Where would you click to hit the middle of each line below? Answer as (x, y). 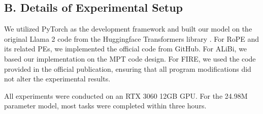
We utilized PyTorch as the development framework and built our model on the (128, 29)
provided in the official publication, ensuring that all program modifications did (128, 68)
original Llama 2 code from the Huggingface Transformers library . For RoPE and (131, 38)
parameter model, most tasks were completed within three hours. (105, 106)
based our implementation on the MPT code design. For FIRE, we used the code (130, 58)
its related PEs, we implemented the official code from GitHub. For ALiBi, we (126, 49)
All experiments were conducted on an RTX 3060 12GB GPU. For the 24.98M (126, 95)
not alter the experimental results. (57, 79)
